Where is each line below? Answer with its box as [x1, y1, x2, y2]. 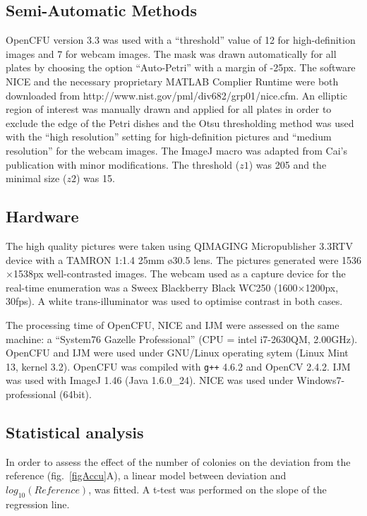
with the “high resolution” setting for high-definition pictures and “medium [6, 129, 332, 144]
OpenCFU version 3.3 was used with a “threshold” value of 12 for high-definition [6, 32, 356, 47]
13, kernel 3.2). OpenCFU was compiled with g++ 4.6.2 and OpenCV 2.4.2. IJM [6, 359, 351, 373]
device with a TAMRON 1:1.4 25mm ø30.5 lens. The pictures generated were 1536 [6, 252, 362, 267]
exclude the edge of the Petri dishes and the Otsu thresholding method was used [6, 115, 354, 130]
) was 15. [76, 171, 115, 186]
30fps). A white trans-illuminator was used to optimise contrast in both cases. [6, 294, 343, 308]
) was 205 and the [248, 157, 327, 172]
